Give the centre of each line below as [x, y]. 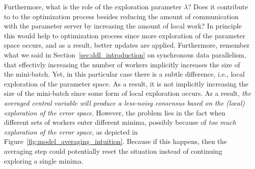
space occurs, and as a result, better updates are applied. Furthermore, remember [127, 45]
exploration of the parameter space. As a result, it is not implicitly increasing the [126, 83]
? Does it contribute [218, 6]
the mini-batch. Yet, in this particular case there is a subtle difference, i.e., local [125, 74]
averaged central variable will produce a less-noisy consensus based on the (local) [125, 102]
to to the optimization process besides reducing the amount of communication [121, 16]
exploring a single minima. [44, 160]
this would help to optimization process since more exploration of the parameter [125, 35]
